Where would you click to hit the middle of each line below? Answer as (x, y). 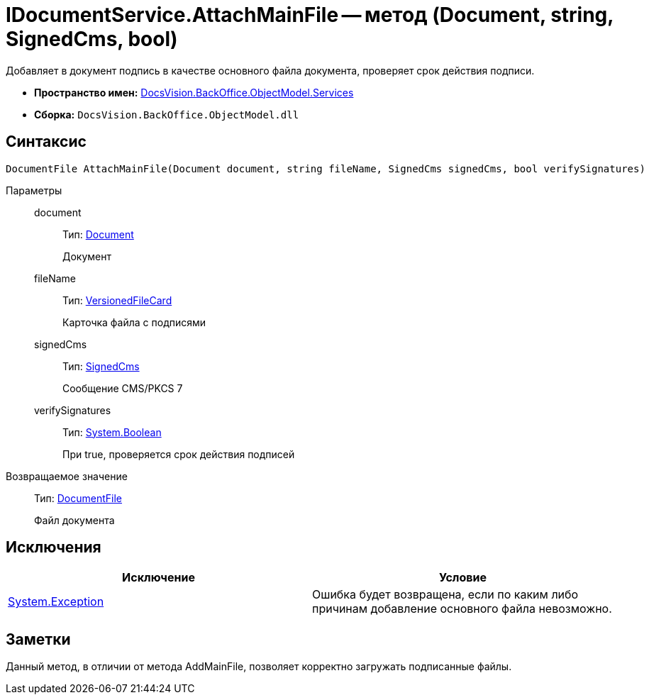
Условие (463, 578)
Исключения (54, 548)
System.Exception (56, 602)
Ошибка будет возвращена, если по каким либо (445, 595)
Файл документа (74, 520)
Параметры (34, 190)
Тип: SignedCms (101, 366)
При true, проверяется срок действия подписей (179, 454)
